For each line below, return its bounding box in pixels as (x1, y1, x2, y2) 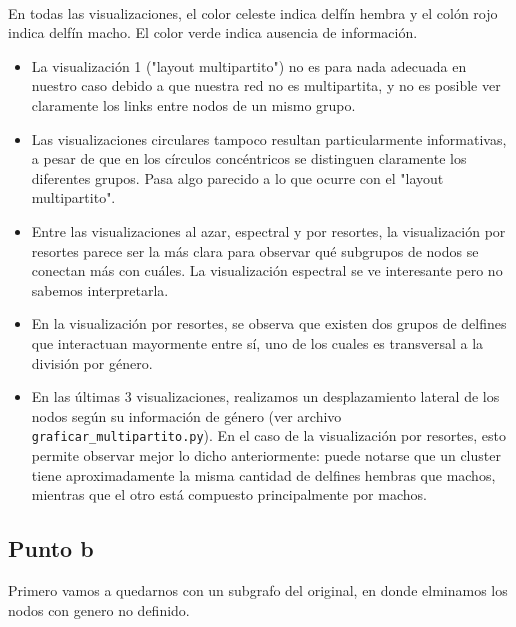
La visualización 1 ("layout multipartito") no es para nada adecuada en (31, 55, 467, 76)
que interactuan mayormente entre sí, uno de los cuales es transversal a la (31, 332, 484, 353)
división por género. (31, 352, 153, 373)
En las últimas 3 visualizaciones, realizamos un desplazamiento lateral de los (31, 386, 500, 407)
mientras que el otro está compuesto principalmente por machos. (31, 484, 427, 505)
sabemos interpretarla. (31, 279, 169, 300)
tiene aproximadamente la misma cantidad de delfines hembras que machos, (31, 464, 496, 485)
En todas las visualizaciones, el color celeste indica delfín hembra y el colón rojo (8, 2, 498, 23)
